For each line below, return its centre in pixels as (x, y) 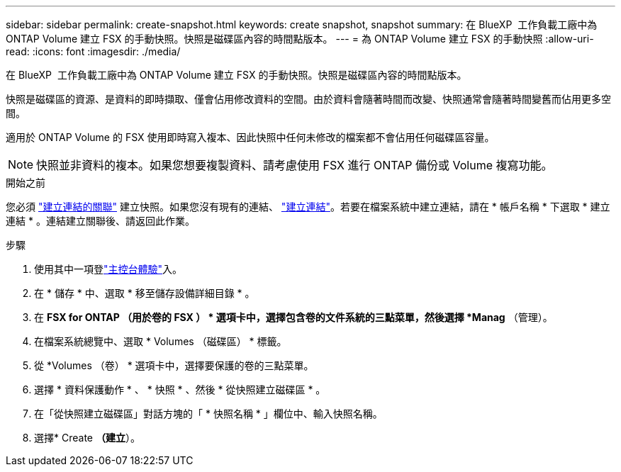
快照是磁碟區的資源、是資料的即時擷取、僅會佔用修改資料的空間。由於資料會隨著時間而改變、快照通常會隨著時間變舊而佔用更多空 (308, 99)
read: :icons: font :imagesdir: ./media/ (93, 51)
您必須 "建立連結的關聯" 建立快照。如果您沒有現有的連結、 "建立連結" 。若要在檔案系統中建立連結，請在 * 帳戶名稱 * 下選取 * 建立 (308, 207)
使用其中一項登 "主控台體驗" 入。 (108, 269)
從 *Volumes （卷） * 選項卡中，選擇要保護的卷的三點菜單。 (174, 365)
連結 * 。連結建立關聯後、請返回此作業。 (100, 221)
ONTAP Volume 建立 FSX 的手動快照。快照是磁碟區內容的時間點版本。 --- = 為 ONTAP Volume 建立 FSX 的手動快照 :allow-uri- (300, 39)
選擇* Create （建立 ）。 (87, 438)
